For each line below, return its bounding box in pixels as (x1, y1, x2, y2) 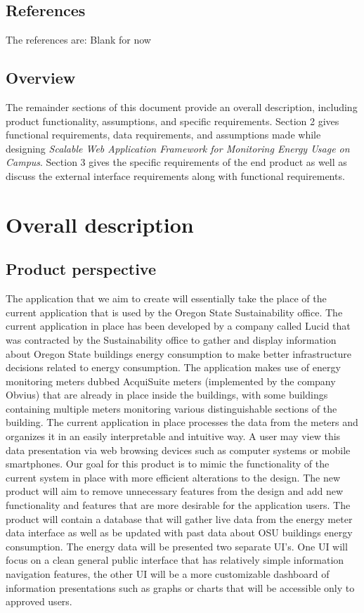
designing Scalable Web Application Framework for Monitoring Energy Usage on (6, 141, 350, 155)
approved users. (6, 594, 72, 609)
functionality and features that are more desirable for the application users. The (6, 498, 351, 512)
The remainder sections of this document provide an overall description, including (6, 100, 358, 114)
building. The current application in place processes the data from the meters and (6, 415, 358, 430)
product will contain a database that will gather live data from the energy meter (6, 511, 353, 526)
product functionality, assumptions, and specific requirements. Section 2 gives (6, 113, 339, 128)
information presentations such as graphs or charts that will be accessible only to (6, 580, 355, 595)
